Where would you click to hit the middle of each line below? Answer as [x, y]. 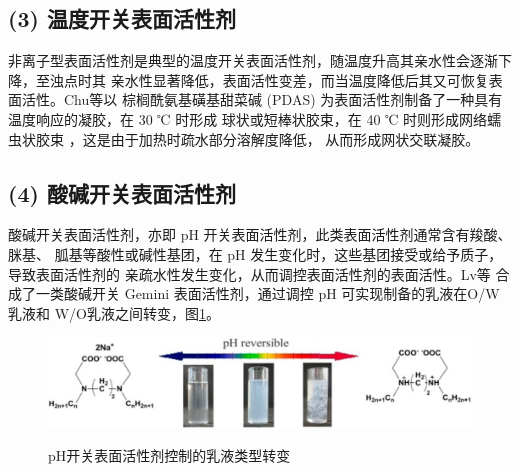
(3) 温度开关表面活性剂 [122, 18]
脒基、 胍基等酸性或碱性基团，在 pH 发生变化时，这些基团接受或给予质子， [255, 253]
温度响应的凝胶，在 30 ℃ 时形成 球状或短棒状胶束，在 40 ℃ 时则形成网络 [248, 118]
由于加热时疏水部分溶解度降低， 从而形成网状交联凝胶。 [295, 138]
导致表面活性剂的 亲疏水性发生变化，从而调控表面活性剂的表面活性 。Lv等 [249, 273]
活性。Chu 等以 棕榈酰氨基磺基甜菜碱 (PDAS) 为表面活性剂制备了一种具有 [262, 99]
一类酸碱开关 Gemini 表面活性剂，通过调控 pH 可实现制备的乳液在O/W [267, 293]
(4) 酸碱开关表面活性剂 [122, 192]
